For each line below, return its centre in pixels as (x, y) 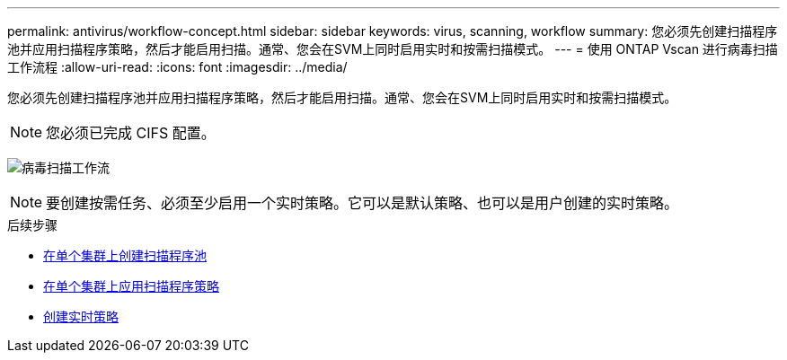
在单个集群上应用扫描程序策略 (131, 286)
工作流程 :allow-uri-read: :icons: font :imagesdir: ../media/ (177, 67)
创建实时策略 (81, 316)
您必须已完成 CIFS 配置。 (131, 133)
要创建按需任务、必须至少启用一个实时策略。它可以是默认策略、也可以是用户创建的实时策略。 (363, 203)
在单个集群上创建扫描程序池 (125, 255)
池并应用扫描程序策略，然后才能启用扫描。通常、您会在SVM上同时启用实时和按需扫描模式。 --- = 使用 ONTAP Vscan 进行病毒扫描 (393, 49)
